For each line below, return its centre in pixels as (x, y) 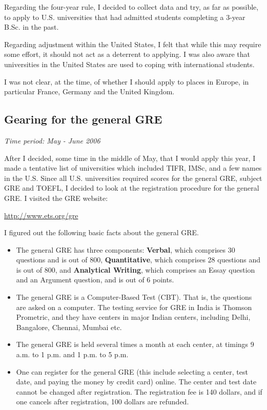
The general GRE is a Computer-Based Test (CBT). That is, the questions (134, 297)
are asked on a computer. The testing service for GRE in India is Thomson (134, 307)
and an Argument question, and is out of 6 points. (95, 280)
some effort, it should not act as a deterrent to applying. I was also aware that (127, 54)
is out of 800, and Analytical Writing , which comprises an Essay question (136, 269)
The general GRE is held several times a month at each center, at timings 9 (135, 344)
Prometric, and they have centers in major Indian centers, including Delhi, (133, 317)
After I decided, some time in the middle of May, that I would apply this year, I (130, 158)
